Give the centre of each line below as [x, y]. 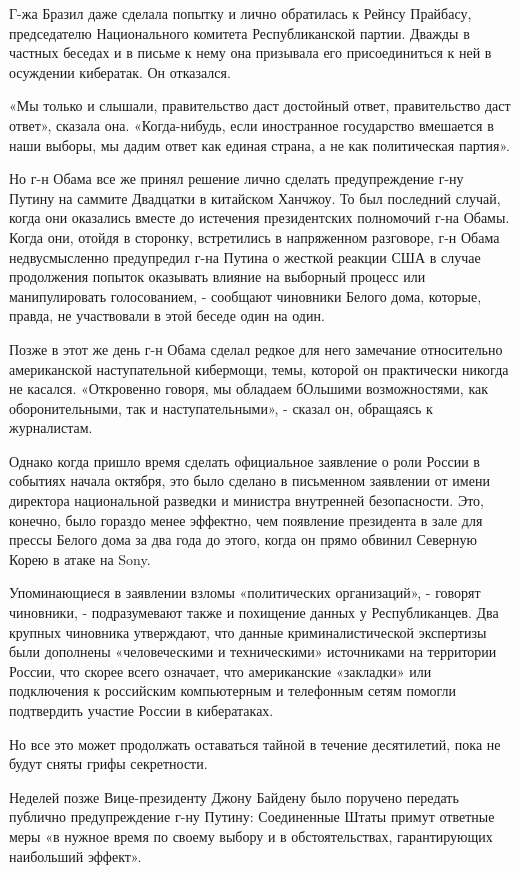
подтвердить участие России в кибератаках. [141, 710]
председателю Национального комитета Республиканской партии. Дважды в [239, 32]
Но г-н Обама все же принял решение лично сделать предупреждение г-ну [236, 178]
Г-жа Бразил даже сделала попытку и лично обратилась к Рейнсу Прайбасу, [240, 13]
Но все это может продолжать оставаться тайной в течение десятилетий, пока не [255, 743]
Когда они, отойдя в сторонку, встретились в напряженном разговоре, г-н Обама [254, 236]
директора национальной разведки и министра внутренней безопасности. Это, [246, 500]
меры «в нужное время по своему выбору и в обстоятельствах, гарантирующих [251, 835]
